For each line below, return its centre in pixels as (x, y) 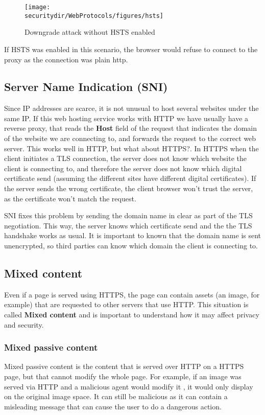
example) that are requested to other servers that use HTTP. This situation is (126, 304)
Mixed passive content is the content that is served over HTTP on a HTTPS (124, 366)
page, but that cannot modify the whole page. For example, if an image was (123, 376)
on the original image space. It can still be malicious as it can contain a (116, 396)
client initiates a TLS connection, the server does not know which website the (125, 158)
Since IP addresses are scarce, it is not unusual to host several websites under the (131, 108)
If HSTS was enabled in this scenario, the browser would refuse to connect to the (131, 49)
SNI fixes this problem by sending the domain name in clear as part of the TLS (128, 215)
